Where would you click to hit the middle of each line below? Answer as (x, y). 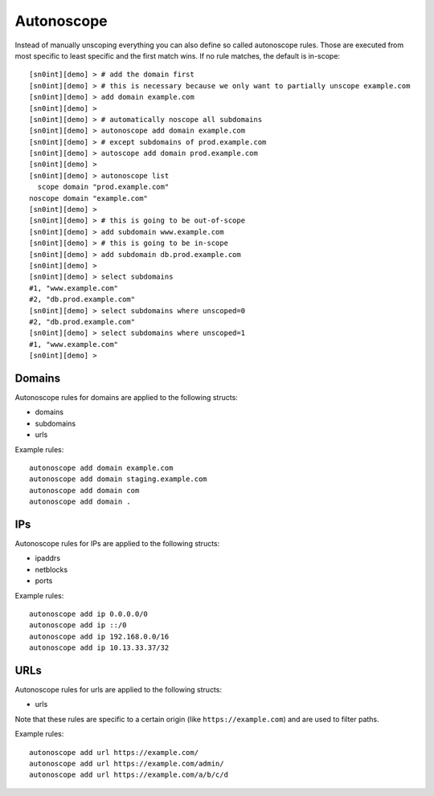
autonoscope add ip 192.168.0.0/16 (99, 636)
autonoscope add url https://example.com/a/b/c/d (129, 775)
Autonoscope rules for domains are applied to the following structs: (127, 397)
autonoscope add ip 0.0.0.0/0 (89, 614)
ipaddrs (47, 558)
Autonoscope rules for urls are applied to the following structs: (119, 690)
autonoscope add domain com (84, 490)
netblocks (51, 569)
